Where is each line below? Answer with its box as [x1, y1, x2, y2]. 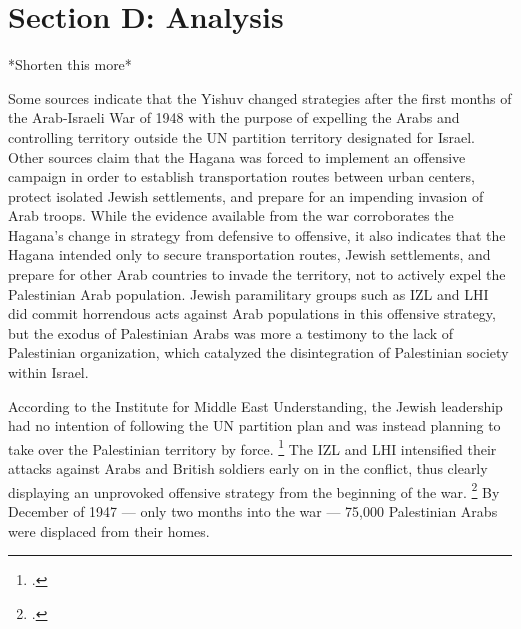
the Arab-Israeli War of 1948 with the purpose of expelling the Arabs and [8, 107, 460, 128]
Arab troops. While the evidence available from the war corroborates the [8, 205, 454, 226]
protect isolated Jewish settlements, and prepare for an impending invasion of [8, 185, 484, 206]
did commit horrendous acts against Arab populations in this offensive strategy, [8, 303, 496, 324]
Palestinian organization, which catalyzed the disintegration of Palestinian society [8, 342, 509, 363]
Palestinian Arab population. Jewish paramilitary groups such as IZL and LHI [8, 283, 489, 304]
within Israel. [8, 362, 89, 383]
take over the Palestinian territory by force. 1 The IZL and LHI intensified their [8, 435, 497, 459]
